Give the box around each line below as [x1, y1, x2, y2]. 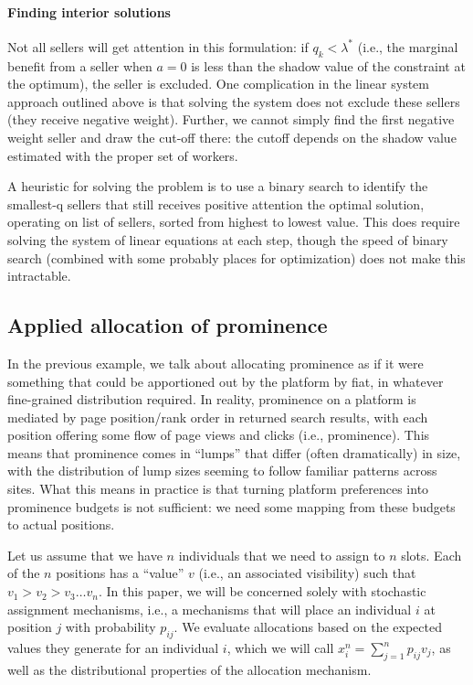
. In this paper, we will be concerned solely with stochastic [98, 582, 426, 601]
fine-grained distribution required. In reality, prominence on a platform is [7, 390, 416, 409]
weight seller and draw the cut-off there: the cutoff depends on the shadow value [7, 127, 457, 146]
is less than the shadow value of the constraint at [191, 56, 466, 75]
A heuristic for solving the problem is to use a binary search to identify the [7, 177, 428, 196]
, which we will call [226, 638, 334, 658]
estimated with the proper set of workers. [7, 145, 238, 165]
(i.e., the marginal [357, 37, 458, 56]
